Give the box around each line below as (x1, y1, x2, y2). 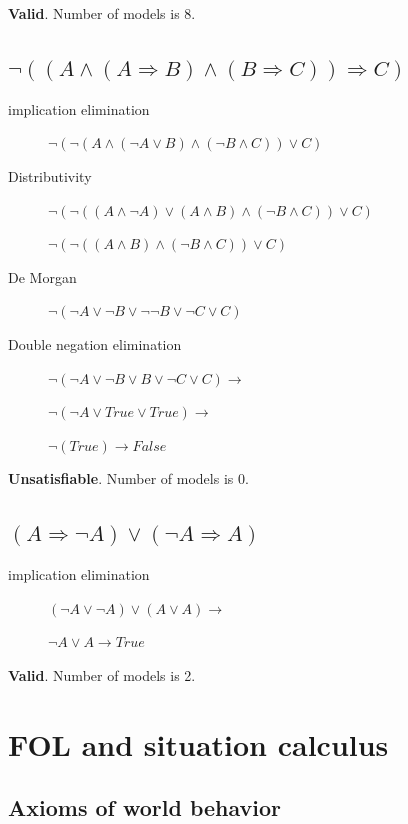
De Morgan (8, 266, 77, 287)
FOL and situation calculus (8, 723, 389, 764)
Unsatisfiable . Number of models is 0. (8, 468, 249, 489)
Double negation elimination (8, 333, 182, 354)
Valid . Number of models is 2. (8, 664, 196, 685)
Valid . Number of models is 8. (8, 3, 196, 23)
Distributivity (8, 165, 92, 186)
